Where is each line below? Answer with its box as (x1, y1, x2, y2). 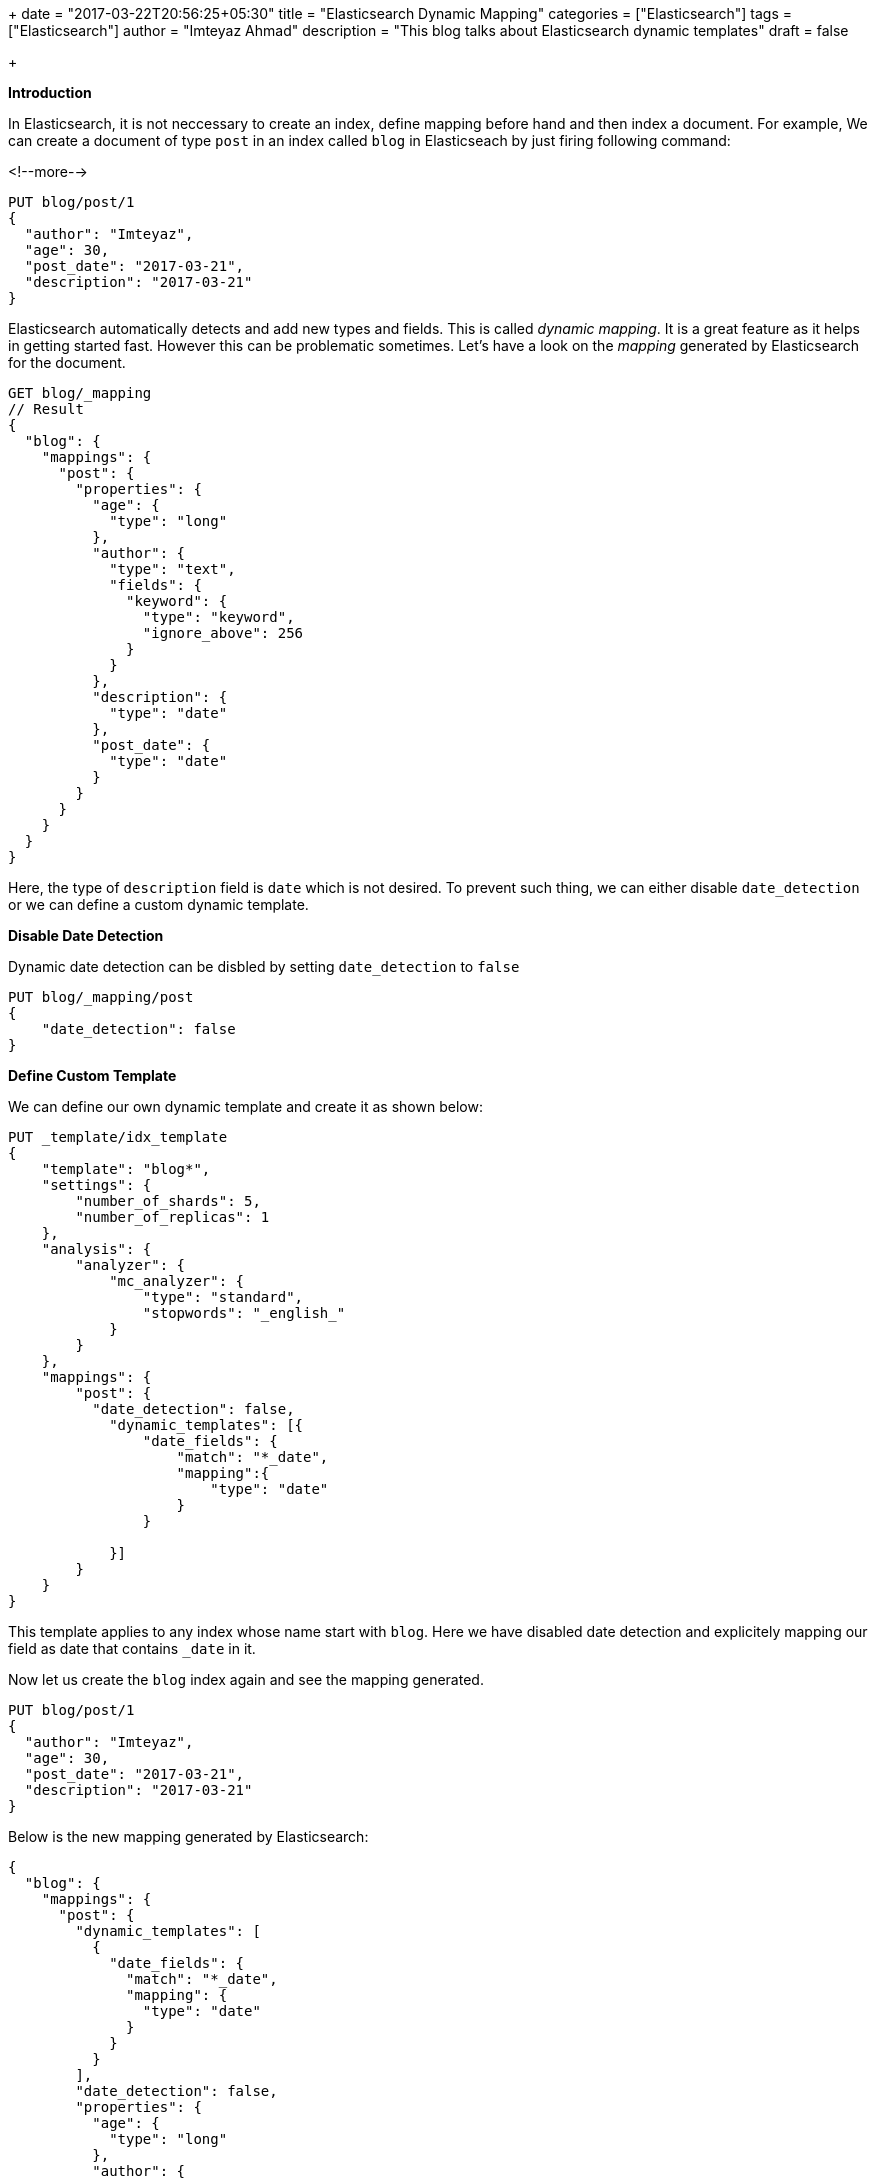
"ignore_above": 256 (142, 625, 304, 641)
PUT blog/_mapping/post (8, 989, 194, 1005)
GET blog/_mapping (8, 385, 152, 401)
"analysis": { (41, 1241, 152, 1257)
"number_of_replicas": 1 (75, 1209, 270, 1225)
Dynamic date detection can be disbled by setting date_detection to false (8, 958, 520, 975)
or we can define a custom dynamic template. (8, 896, 309, 913)
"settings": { (41, 1177, 152, 1193)
